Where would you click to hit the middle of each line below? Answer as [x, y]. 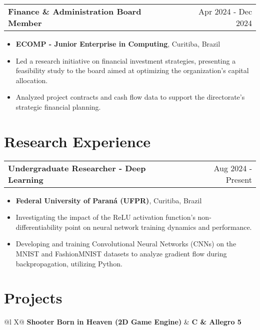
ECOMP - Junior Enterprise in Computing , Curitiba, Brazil [118, 44]
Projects [33, 298]
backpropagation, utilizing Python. [69, 263]
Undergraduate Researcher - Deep [77, 168]
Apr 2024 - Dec [225, 11]
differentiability [39, 227]
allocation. [32, 80]
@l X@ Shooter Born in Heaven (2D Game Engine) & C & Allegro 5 [123, 322]
